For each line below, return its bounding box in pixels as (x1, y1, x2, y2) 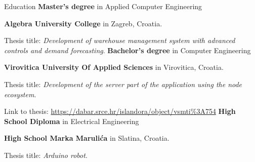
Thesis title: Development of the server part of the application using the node (4, 78, 242, 89)
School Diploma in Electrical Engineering (4, 115, 139, 126)
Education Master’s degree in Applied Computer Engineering (4, 1, 202, 11)
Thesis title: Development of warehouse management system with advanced (4, 35, 235, 46)
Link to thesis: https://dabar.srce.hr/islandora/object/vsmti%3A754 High (4, 106, 236, 116)
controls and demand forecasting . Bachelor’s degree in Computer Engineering (4, 45, 251, 55)
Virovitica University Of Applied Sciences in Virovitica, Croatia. (4, 62, 224, 72)
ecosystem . (4, 89, 36, 99)
